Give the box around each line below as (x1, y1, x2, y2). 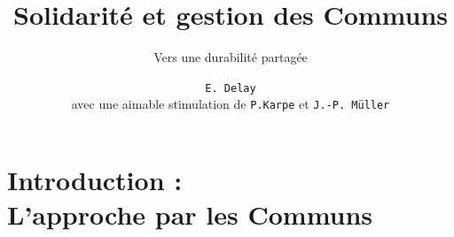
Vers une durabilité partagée (153, 48, 308, 66)
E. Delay (205, 81, 256, 95)
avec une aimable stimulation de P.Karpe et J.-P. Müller (71, 95, 390, 113)
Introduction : (7, 162, 183, 198)
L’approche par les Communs (7, 196, 373, 233)
